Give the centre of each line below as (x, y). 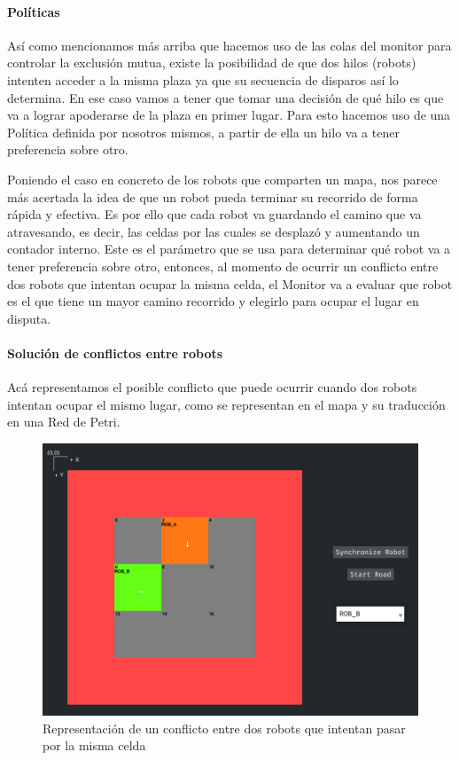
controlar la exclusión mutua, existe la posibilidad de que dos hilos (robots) (212, 63)
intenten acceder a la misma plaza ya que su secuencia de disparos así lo (203, 79)
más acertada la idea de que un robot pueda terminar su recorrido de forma (213, 196)
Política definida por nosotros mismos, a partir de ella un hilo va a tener (203, 132)
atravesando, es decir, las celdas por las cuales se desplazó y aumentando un (214, 231)
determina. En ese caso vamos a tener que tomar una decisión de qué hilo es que (226, 97)
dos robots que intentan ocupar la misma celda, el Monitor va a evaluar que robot (230, 283)
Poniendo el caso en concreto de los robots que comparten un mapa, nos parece (222, 179)
